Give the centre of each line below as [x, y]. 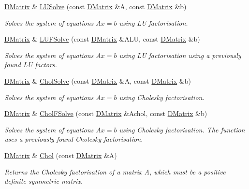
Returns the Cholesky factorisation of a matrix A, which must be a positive [115, 171]
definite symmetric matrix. [44, 181]
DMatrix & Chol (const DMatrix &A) [61, 155]
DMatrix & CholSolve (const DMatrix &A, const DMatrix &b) [98, 80]
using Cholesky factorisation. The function [182, 129]
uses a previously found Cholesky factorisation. [74, 139]
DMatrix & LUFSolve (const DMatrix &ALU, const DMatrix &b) [102, 39]
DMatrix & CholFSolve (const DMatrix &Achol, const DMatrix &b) [106, 113]
